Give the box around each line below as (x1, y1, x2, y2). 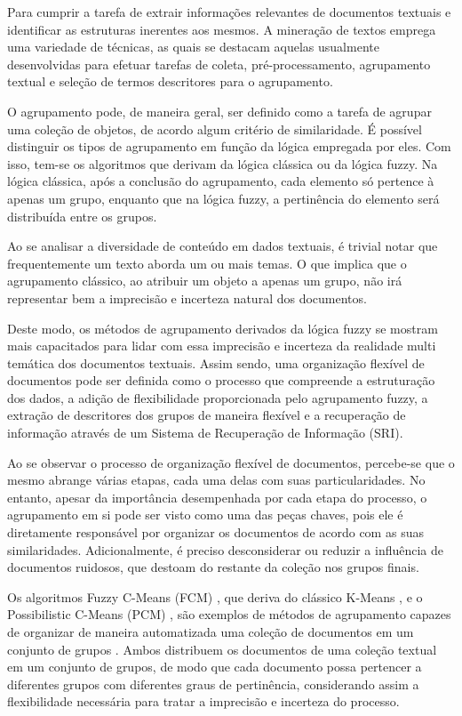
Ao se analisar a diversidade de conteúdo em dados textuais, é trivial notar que (7, 237, 438, 255)
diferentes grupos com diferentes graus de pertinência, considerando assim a (7, 674, 419, 693)
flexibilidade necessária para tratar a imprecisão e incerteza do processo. (7, 692, 400, 711)
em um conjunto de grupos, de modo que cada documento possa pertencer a (7, 657, 422, 676)
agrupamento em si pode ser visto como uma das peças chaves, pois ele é (7, 505, 403, 524)
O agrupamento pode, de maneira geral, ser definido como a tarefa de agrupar (7, 101, 432, 120)
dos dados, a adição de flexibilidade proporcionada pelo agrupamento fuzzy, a (7, 388, 428, 406)
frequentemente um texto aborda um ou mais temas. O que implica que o (7, 253, 407, 272)
